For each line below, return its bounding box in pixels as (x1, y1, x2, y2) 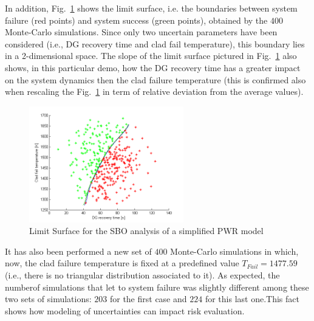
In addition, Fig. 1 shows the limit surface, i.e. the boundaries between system (5, 2, 298, 14)
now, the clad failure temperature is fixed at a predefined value (5, 257, 239, 269)
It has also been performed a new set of (5, 244, 152, 257)
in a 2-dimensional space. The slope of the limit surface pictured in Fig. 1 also (5, 49, 297, 62)
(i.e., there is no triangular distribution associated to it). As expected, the (5, 268, 280, 281)
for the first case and (109, 292, 187, 305)
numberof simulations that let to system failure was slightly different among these (5, 280, 309, 293)
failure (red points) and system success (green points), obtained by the (5, 13, 268, 26)
